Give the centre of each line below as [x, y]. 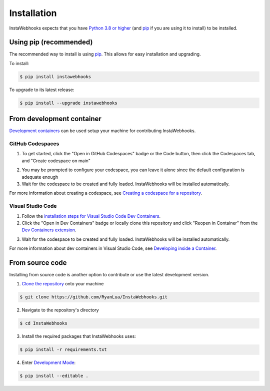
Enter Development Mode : [49, 362]
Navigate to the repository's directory [60, 310]
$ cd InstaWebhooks [43, 323]
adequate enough [40, 177]
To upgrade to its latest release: [42, 90]
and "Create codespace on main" [56, 161]
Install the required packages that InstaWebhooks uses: [79, 336]
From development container [55, 119]
